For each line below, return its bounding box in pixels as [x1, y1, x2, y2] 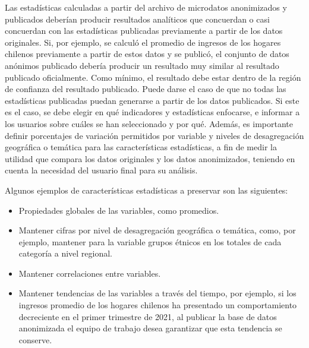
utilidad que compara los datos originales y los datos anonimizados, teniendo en [5, 152, 295, 164]
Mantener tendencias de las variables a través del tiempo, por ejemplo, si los [18, 287, 297, 299]
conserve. [18, 333, 52, 346]
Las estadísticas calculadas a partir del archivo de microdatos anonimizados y [5, 1, 287, 13]
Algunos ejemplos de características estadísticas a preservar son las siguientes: [5, 184, 288, 196]
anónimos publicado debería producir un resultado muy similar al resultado [5, 59, 279, 71]
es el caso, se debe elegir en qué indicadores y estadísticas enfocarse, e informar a [5, 106, 300, 118]
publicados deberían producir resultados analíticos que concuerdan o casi [5, 12, 270, 25]
